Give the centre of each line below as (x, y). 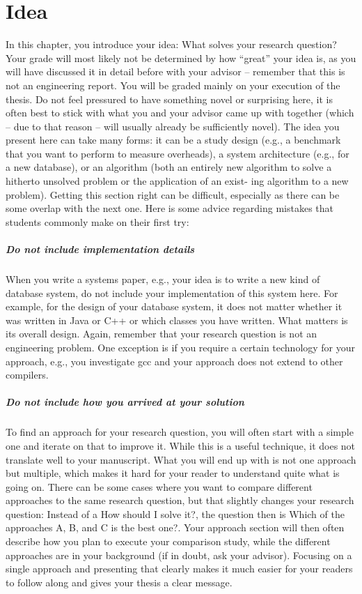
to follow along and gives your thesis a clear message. (119, 582)
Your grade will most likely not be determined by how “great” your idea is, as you (181, 58)
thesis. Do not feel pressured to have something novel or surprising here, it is (170, 99)
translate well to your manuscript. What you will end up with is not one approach (181, 459)
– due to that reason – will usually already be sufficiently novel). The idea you (173, 126)
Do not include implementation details (100, 249)
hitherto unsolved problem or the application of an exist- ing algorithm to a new (177, 181)
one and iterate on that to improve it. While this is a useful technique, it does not (181, 445)
